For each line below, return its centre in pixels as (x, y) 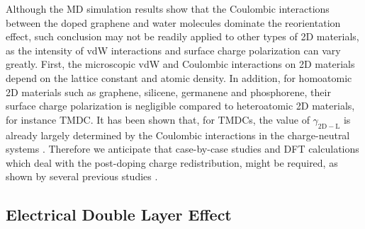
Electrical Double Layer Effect (119, 215)
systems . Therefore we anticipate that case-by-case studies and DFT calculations (182, 149)
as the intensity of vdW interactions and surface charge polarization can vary (173, 50)
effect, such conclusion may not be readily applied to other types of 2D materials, (182, 36)
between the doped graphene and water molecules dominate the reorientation (173, 22)
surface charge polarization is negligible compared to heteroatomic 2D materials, (180, 106)
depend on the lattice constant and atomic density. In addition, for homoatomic (179, 77)
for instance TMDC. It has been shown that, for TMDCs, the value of (158, 119)
